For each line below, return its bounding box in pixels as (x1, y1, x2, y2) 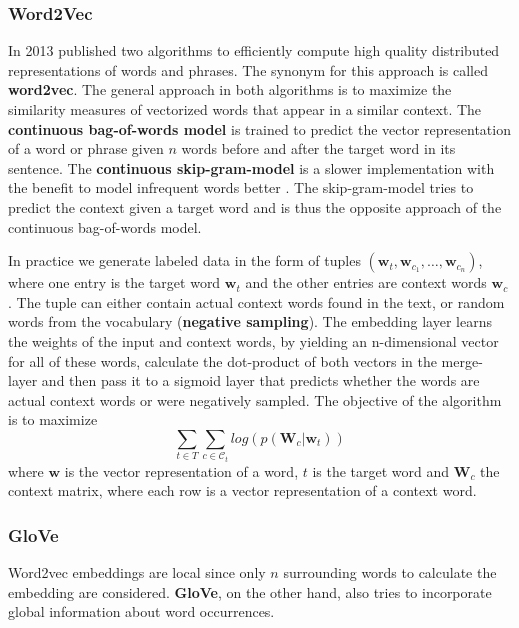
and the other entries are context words (245, 272, 487, 293)
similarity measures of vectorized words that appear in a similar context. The (8, 99, 482, 119)
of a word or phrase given (8, 138, 164, 159)
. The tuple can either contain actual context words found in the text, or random (8, 291, 505, 312)
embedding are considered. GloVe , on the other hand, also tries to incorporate (8, 581, 492, 602)
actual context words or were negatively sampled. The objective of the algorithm (8, 389, 502, 410)
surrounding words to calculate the (283, 562, 497, 583)
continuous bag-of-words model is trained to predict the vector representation (8, 118, 511, 139)
